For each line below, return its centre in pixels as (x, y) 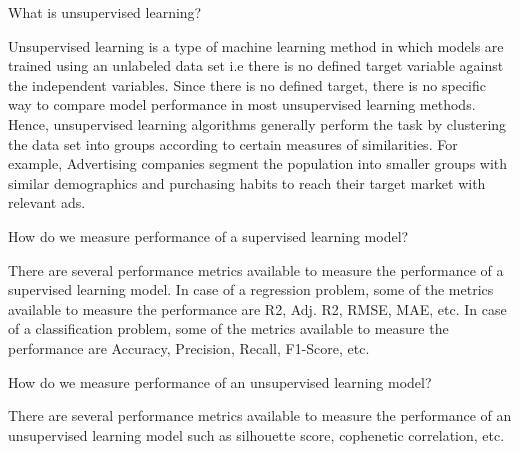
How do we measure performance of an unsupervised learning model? (220, 381)
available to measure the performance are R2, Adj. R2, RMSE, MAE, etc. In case (257, 308)
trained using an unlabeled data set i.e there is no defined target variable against (256, 65)
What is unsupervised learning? (105, 12)
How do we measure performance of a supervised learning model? (208, 235)
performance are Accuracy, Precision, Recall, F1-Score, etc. (189, 347)
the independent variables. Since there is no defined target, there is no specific (247, 84)
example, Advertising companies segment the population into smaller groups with (258, 163)
